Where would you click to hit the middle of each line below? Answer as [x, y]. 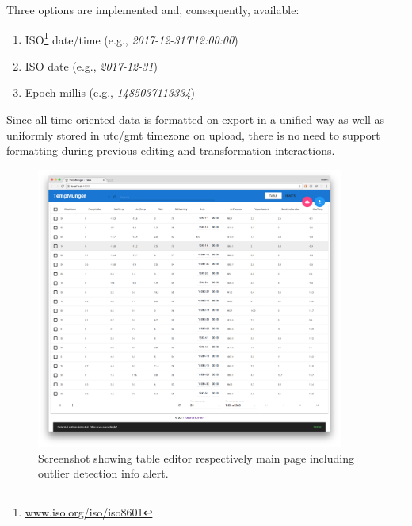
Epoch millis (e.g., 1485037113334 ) [110, 92]
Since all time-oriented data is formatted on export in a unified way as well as [196, 119]
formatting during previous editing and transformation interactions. [171, 150]
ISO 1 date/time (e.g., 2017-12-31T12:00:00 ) [132, 38]
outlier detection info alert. [103, 473]
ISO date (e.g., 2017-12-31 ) [92, 65]
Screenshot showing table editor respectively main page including [196, 457]
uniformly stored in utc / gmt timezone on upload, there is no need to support [193, 134]
